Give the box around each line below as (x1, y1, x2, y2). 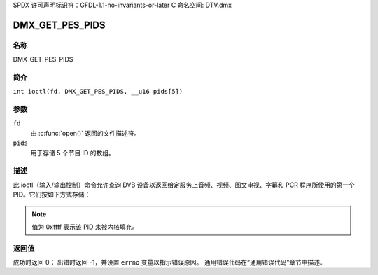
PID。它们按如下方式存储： (13, 190, 91, 199)
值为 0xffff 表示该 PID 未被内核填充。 (31, 223, 139, 231)
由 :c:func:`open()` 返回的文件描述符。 (30, 129, 141, 137)
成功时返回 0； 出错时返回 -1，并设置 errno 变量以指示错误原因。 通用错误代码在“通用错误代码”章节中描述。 (13, 258, 327, 267)
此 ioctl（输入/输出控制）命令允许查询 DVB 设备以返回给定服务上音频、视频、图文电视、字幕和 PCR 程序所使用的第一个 (13, 181, 356, 189)
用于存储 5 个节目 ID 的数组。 (30, 148, 115, 157)
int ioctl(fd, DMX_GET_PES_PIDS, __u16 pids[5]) (13, 87, 183, 96)
